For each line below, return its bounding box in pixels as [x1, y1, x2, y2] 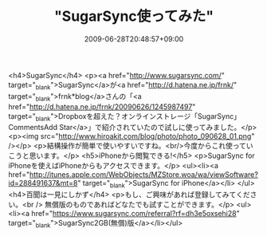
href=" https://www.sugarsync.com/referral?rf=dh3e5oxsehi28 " [31, 209, 241, 218]
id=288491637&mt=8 [8, 179, 78, 188]
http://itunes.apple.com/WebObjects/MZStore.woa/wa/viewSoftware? [29, 170, 259, 179]
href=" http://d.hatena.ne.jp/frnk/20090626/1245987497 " [8, 101, 196, 112]
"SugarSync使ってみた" [54, 7, 214, 26]
